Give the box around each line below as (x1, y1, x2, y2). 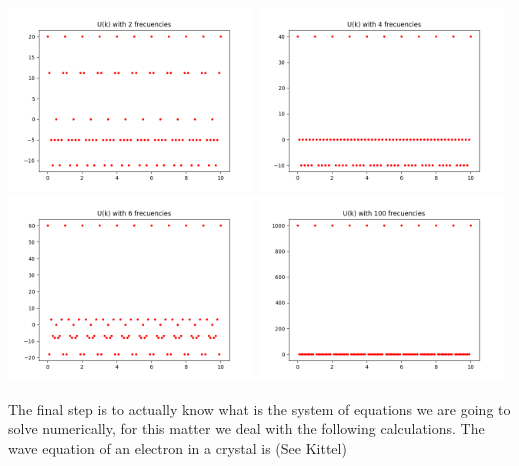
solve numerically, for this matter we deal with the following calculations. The (8, 418, 485, 439)
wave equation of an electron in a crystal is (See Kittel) (8, 437, 347, 458)
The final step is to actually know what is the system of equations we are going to (8, 398, 511, 419)
